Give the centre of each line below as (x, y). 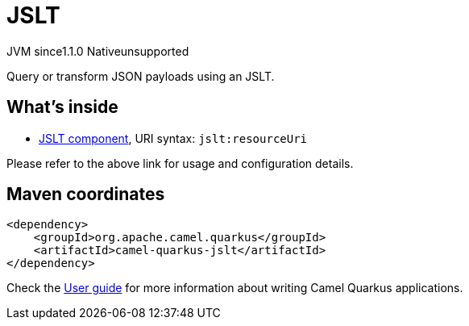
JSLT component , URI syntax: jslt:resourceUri (173, 138)
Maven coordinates (86, 194)
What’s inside (62, 107)
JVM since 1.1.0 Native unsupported (98, 51)
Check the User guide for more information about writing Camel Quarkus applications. (235, 288)
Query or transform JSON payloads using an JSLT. (141, 76)
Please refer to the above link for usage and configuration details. (180, 163)
